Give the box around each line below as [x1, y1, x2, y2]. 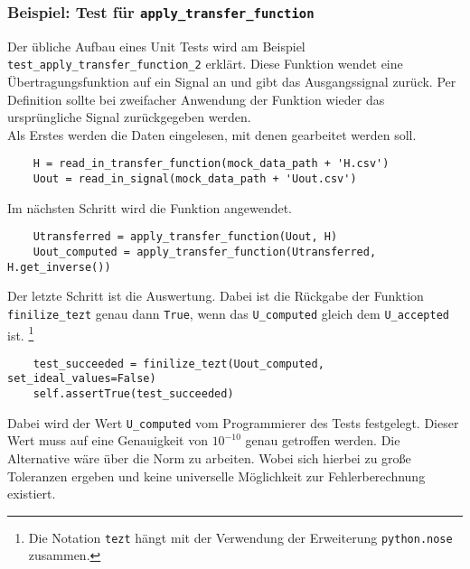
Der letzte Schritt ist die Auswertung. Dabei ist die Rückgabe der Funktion [7, 286, 424, 305]
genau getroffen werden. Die [245, 431, 400, 450]
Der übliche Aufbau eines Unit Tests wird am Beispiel [7, 36, 305, 55]
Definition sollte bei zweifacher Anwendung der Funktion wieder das [7, 89, 385, 108]
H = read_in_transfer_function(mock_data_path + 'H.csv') [33, 157, 390, 171]
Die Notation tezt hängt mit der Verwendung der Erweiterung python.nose [28, 527, 453, 546]
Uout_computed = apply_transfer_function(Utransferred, [33, 245, 377, 258]
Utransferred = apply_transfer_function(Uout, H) [33, 230, 338, 244]
